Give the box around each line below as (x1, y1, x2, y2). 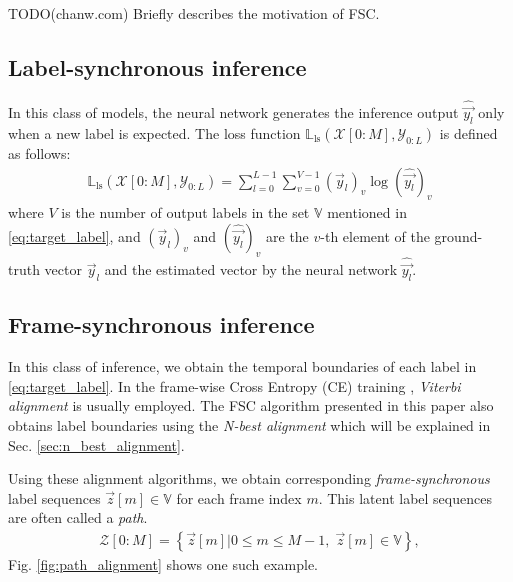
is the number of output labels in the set (61, 202, 310, 223)
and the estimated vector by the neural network (104, 259, 398, 280)
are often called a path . (8, 507, 148, 528)
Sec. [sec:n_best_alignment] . (8, 434, 185, 455)
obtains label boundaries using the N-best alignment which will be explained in (8, 415, 491, 436)
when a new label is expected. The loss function (8, 123, 301, 144)
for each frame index (176, 487, 302, 508)
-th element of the (320, 226, 430, 247)
